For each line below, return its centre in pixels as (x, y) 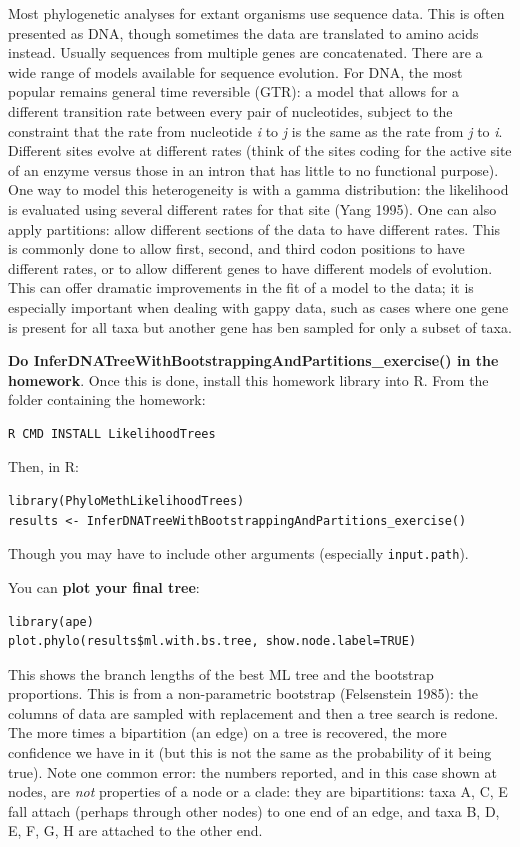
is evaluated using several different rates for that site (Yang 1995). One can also (252, 208)
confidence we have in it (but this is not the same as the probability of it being (250, 752)
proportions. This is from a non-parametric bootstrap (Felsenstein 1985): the (243, 693)
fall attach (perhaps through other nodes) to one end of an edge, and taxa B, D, (254, 810)
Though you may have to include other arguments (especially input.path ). (238, 553)
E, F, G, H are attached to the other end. (135, 830)
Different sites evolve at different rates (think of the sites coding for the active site (260, 150)
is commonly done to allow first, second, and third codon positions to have (236, 248)
